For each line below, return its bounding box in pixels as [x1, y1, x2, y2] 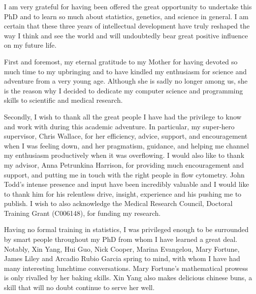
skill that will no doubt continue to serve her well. [4, 282, 155, 293]
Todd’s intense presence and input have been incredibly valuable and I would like [4, 179, 249, 189]
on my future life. [4, 40, 57, 50]
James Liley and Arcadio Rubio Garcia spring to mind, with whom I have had [4, 253, 240, 264]
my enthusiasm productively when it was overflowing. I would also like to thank [4, 150, 245, 160]
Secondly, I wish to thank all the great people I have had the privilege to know [4, 111, 242, 121]
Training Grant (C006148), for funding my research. [4, 207, 161, 218]
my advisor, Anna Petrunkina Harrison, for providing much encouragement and [4, 159, 244, 170]
